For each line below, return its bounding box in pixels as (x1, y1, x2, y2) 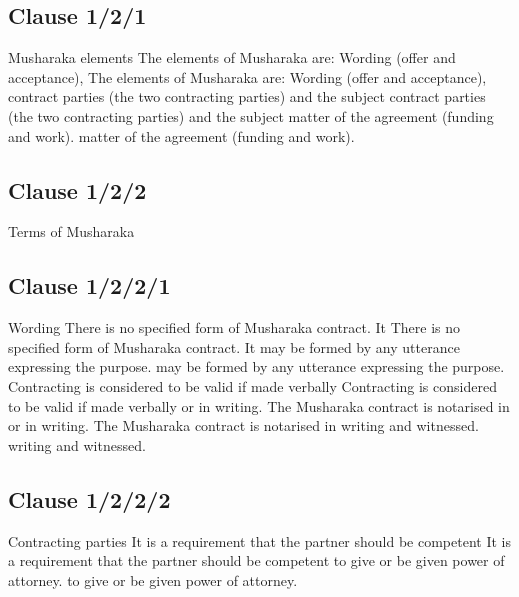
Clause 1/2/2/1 (8, 270, 171, 301)
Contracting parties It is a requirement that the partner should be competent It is (8, 530, 511, 551)
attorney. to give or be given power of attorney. (8, 569, 298, 590)
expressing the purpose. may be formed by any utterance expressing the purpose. (8, 356, 505, 377)
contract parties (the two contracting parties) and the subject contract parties (8, 86, 486, 107)
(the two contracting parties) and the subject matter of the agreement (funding (8, 105, 494, 126)
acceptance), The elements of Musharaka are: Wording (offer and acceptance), (8, 66, 487, 87)
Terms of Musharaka (8, 221, 135, 242)
